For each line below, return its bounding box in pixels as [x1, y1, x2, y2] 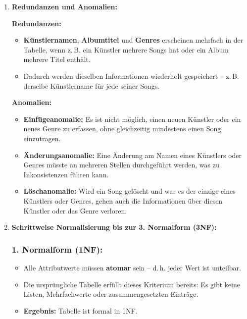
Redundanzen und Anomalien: [11, 1, 117, 11]
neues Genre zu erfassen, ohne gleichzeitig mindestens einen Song [23, 123, 221, 134]
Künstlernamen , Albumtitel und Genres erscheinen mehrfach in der [23, 35, 244, 45]
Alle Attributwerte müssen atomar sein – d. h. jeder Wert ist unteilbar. [23, 262, 242, 272]
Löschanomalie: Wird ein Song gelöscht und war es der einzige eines [23, 186, 236, 196]
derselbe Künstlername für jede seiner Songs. [23, 80, 160, 91]
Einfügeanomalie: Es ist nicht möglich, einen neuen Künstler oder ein [23, 113, 241, 124]
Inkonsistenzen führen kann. [23, 169, 109, 179]
